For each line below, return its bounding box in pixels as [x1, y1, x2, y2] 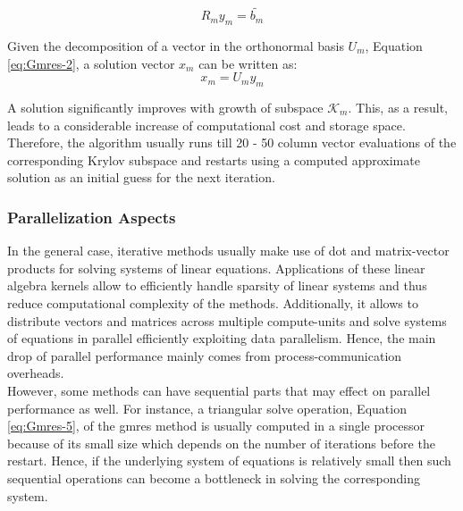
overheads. [7, 364, 64, 382]
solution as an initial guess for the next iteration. [7, 168, 275, 187]
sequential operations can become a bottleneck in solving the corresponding [7, 468, 421, 487]
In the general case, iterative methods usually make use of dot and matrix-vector [7, 241, 450, 260]
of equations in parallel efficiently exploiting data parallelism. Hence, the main [7, 329, 436, 348]
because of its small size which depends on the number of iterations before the [7, 433, 435, 452]
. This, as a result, [348, 98, 448, 116]
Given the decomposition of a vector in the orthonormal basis [7, 37, 344, 55]
